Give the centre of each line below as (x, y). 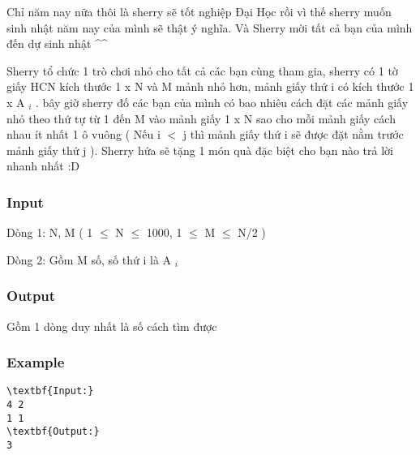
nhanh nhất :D (43, 166)
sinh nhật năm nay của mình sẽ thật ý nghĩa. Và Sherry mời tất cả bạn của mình (210, 27)
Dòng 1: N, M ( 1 (50, 232)
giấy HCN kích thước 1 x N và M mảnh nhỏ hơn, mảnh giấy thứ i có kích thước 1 (210, 86)
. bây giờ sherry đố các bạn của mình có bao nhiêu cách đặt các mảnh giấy (222, 102)
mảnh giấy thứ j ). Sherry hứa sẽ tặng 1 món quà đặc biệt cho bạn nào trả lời (200, 150)
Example (36, 362)
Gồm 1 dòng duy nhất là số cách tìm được (112, 326)
